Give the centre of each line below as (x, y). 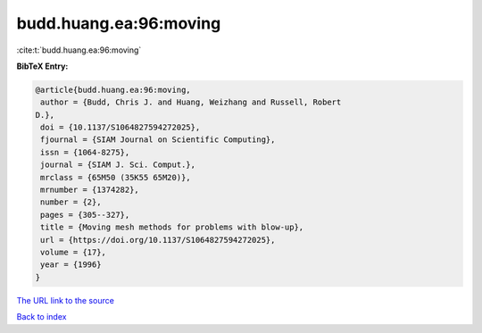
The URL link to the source (66, 300)
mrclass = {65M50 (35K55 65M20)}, (116, 177)
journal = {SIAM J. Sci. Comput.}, (118, 165)
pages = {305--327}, (85, 215)
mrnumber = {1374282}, (90, 190)
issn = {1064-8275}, (85, 152)
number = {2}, (71, 202)
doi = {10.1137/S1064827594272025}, (120, 128)
